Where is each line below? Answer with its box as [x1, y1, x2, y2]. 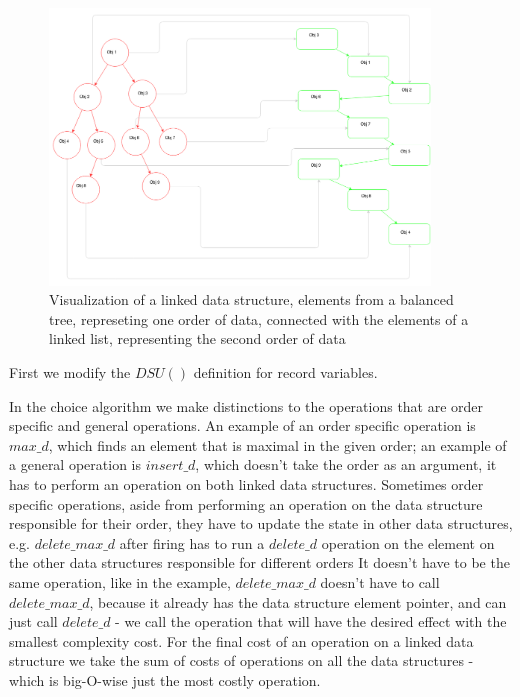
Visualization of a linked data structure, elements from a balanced [49, 289, 454, 310]
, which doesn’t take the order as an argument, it [195, 454, 497, 475]
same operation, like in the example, [9, 571, 231, 592]
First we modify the [9, 361, 131, 382]
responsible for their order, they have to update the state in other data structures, [9, 513, 513, 534]
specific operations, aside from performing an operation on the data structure [9, 493, 483, 514]
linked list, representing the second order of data [49, 328, 346, 349]
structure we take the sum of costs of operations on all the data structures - [9, 650, 474, 671]
